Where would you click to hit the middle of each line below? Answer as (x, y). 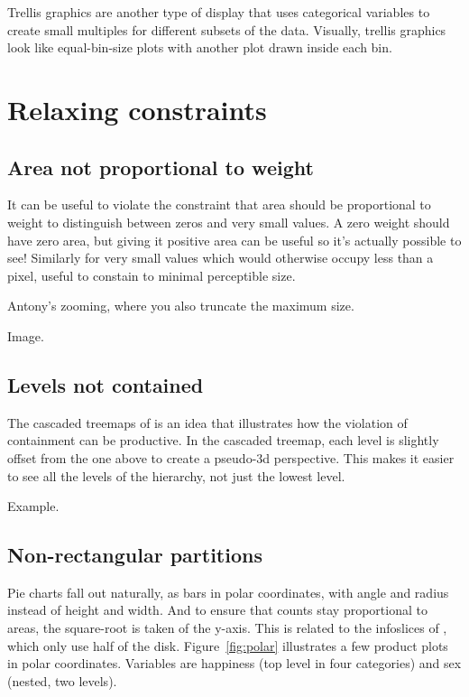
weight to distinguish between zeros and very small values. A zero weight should (229, 222)
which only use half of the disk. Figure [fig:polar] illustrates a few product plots (228, 645)
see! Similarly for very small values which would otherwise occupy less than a (221, 258)
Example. (33, 506)
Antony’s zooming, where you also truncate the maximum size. (181, 306)
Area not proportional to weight (161, 167)
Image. (26, 335)
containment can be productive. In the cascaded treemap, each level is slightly (223, 440)
